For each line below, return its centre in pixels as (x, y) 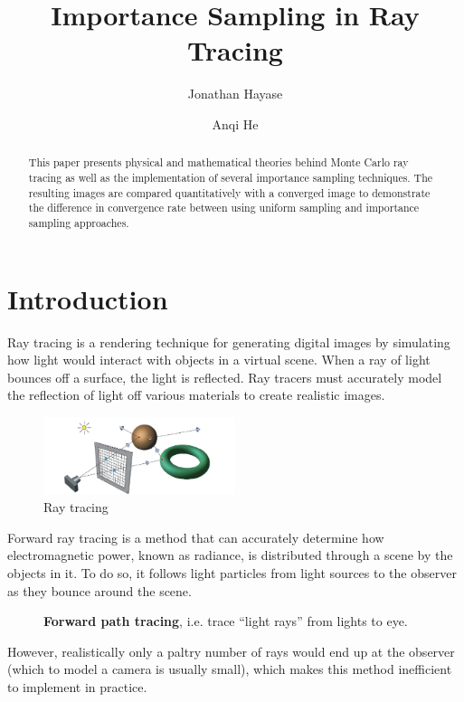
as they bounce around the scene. (99, 590)
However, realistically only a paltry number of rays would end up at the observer (231, 651)
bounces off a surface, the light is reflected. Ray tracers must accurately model (225, 377)
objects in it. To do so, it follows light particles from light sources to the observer (232, 572)
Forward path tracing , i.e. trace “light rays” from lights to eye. (226, 621)
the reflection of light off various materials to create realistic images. (196, 395)
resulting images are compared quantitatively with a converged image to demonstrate (229, 192)
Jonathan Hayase (235, 94)
